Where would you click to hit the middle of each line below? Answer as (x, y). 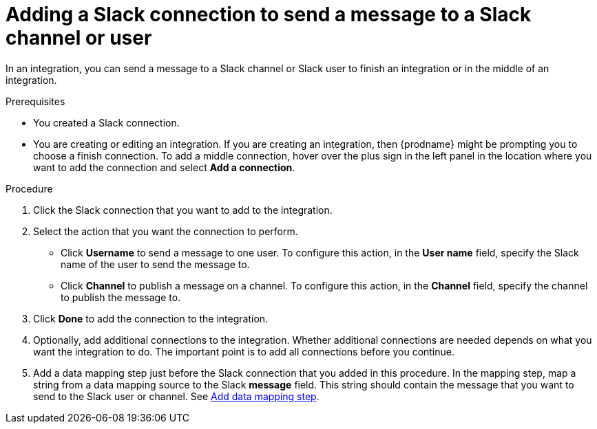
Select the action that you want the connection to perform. (166, 231)
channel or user (79, 38)
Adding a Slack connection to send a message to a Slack (269, 14)
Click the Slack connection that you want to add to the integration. (183, 210)
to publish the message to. (121, 297)
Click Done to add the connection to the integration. (151, 318)
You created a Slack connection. (106, 122)
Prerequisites (35, 101)
